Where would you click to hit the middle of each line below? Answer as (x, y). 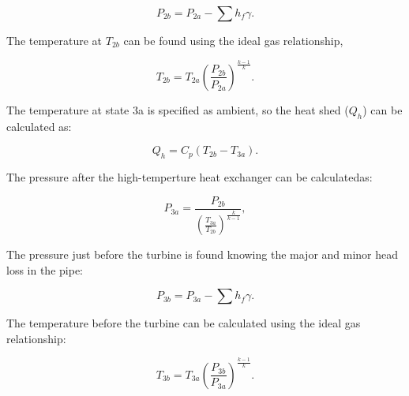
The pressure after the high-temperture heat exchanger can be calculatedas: (189, 177)
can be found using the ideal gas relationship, (233, 40)
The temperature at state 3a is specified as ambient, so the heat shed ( (178, 109)
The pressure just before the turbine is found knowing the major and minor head (203, 254)
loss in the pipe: (45, 269)
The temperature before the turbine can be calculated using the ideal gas (184, 323)
